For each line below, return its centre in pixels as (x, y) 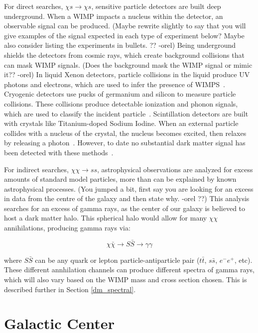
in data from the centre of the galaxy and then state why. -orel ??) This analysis (127, 198)
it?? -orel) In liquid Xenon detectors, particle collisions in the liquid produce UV (127, 74)
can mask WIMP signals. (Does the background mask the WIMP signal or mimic (128, 64)
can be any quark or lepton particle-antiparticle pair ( (117, 260)
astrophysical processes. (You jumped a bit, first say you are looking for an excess (129, 188)
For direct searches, (34, 6)
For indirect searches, (36, 169)
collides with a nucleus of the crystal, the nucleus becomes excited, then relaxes (125, 133)
